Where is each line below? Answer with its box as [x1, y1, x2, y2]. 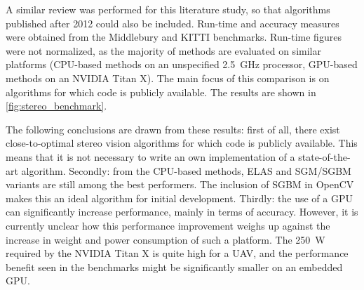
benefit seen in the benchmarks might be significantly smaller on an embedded [6, 259, 343, 274]
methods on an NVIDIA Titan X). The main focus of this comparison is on [6, 70, 330, 85]
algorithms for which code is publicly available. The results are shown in [6, 84, 316, 99]
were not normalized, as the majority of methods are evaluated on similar [6, 43, 321, 58]
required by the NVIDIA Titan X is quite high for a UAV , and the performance [6, 246, 349, 261]
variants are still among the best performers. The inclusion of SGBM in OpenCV [6, 177, 354, 192]
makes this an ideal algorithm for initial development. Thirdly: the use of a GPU [6, 190, 353, 205]
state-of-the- [298, 149, 351, 164]
